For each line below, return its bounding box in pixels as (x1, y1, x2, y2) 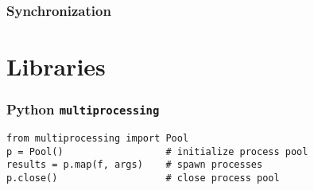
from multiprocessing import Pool (6, 133, 189, 144)
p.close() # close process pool (6, 172, 280, 184)
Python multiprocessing (6, 99, 160, 119)
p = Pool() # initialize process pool (6, 145, 308, 157)
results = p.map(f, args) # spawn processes (6, 159, 263, 171)
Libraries (6, 50, 106, 83)
